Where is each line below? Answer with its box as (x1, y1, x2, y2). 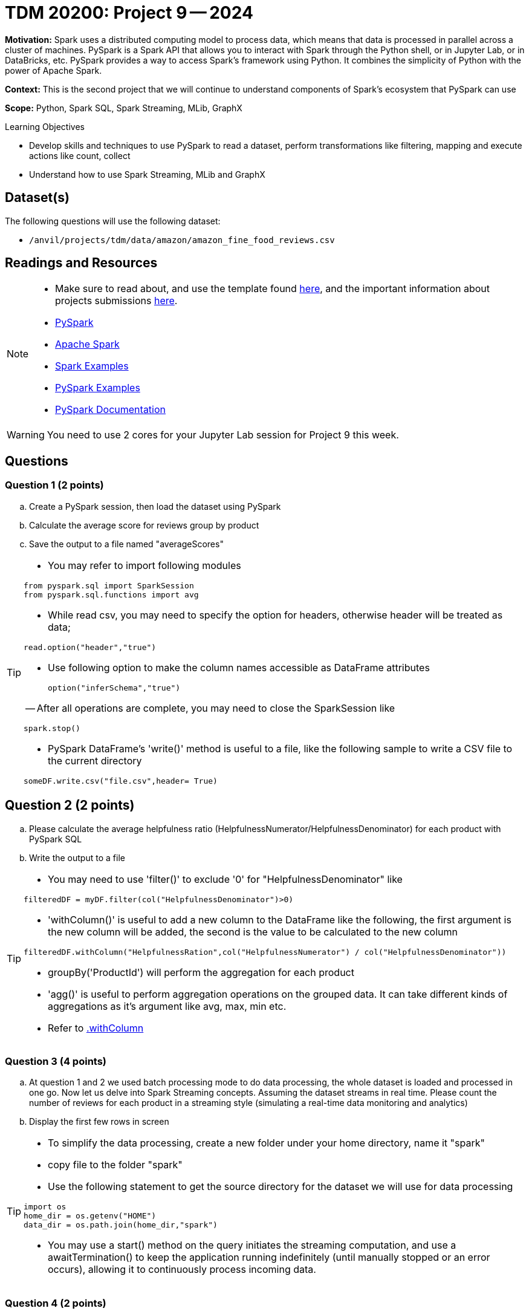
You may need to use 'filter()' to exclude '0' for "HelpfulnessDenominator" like (48, 873, 403, 885)
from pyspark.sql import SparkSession (24, 581, 194, 590)
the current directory (48, 754, 142, 767)
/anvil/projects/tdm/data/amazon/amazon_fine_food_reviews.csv (29, 235, 335, 245)
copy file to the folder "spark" (48, 1159, 183, 1171)
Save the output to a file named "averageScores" (29, 538, 224, 549)
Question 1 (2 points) (5, 479, 104, 492)
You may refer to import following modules (48, 559, 241, 571)
